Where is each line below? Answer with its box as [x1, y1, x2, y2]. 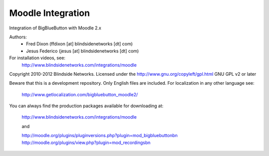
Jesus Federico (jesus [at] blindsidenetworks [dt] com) [26, 48, 139, 54]
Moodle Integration [9, 7, 90, 18]
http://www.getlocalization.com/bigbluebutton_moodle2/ [21, 91, 138, 97]
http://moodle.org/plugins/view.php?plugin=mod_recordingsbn [21, 140, 151, 146]
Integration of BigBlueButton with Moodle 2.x [9, 25, 102, 31]
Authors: [9, 34, 27, 40]
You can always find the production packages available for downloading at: [9, 103, 164, 109]
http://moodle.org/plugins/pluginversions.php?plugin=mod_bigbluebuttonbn [21, 133, 178, 139]
